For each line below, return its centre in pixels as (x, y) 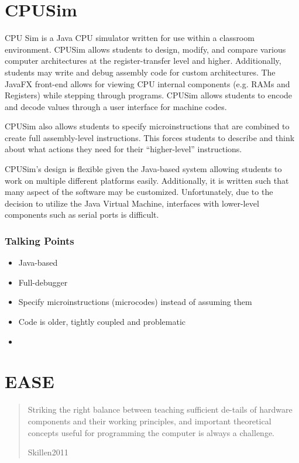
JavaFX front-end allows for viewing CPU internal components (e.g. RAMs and (147, 83)
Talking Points (39, 240)
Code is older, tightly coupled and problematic (102, 322)
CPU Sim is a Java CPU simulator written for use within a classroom (130, 38)
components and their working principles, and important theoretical (149, 421)
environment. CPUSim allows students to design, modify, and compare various (145, 49)
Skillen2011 (48, 452)
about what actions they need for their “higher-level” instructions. (123, 149)
